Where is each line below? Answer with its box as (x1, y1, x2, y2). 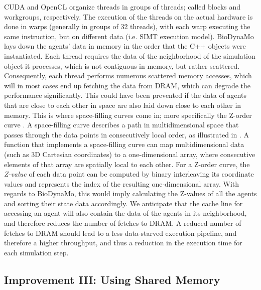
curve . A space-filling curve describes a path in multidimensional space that (4, 119, 239, 130)
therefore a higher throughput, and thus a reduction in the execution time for (4, 237, 242, 248)
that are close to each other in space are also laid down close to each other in (4, 99, 241, 110)
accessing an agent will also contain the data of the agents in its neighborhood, (4, 208, 247, 218)
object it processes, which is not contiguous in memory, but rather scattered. (4, 60, 240, 71)
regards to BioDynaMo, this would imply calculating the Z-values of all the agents (4, 188, 257, 199)
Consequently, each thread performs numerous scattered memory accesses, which (4, 70, 252, 81)
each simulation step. (4, 247, 69, 257)
